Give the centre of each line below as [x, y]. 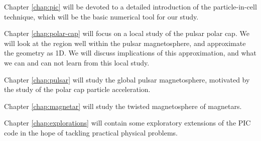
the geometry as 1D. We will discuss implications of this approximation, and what [130, 53]
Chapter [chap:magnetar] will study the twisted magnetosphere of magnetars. [123, 106]
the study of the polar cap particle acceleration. [77, 89]
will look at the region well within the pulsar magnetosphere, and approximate [125, 43]
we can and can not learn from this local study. [77, 62]
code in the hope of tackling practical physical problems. [91, 132]
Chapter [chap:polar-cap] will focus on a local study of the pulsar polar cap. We [127, 33]
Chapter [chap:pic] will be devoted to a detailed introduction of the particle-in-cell [130, 6]
